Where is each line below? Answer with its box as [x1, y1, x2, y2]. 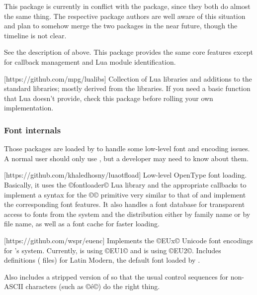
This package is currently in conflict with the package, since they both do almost [4, 1, 251, 11]
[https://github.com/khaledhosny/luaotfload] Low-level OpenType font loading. [4, 170, 247, 180]
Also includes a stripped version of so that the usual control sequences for [4, 271, 229, 282]
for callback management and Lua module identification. [4, 56, 176, 67]
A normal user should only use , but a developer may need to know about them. [4, 153, 249, 163]
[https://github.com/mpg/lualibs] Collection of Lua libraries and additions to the [4, 73, 252, 84]
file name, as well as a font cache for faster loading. [4, 218, 160, 229]
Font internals [4, 123, 61, 136]
